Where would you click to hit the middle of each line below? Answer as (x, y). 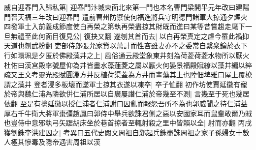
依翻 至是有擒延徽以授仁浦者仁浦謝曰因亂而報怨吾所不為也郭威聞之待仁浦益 (126, 103)
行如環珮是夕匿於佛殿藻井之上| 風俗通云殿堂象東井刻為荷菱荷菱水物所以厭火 (127, 55)
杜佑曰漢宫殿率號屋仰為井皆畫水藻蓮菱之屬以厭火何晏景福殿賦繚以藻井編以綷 (128, 65)
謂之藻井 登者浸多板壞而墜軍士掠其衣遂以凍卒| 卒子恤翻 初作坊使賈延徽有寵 (126, 84)
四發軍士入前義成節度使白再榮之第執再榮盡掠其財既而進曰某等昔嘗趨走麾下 (125, 26)
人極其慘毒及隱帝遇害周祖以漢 (52, 142)
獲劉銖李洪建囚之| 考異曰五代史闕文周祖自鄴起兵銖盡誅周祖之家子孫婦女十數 (127, 132)
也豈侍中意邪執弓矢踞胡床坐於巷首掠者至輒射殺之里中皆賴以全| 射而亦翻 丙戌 (128, 123)
